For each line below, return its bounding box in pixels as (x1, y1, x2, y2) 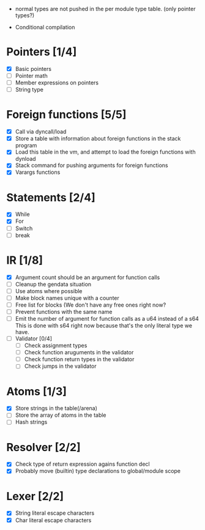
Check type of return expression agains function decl (15, 460, 150, 468)
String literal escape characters (15, 509, 95, 517)
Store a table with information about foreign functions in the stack (15, 135, 181, 143)
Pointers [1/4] (6, 45, 77, 59)
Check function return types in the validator (24, 356, 135, 363)
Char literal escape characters (15, 517, 92, 524)
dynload (15, 155, 36, 163)
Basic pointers (15, 65, 52, 72)
